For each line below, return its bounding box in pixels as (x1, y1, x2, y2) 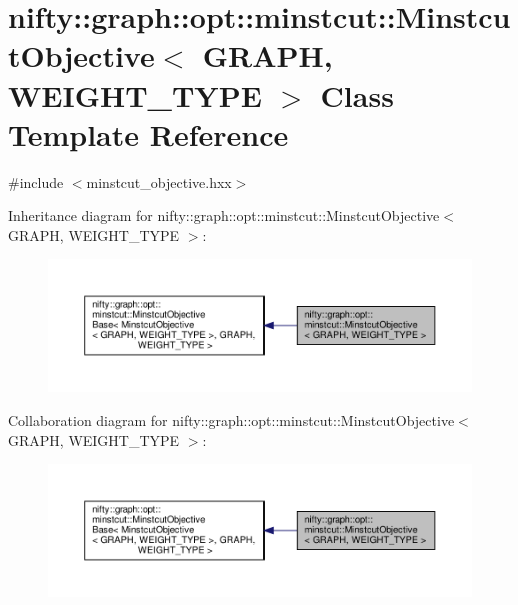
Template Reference (8, 113, 289, 154)
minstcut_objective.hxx (86, 171, 232, 192)
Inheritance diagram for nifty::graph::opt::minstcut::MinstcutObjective (8, 205, 440, 226)
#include (8, 171, 64, 192)
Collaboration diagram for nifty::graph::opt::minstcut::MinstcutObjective (8, 409, 455, 430)
